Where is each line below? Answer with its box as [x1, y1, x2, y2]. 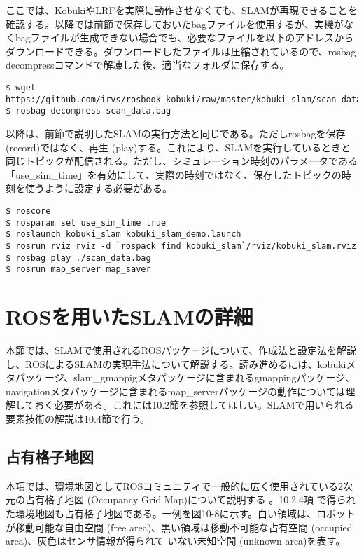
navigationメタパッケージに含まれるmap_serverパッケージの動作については [6, 383, 346, 398]
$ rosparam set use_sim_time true [6, 217, 167, 228]
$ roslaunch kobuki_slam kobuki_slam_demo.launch [6, 229, 241, 240]
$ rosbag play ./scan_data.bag [6, 252, 151, 263]
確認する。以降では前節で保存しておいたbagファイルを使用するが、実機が [6, 16, 344, 31]
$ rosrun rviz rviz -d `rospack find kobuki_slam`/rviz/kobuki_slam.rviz [6, 240, 357, 251]
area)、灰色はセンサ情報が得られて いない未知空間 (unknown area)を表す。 [6, 533, 346, 548]
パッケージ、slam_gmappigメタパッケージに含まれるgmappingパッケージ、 [15, 370, 355, 385]
